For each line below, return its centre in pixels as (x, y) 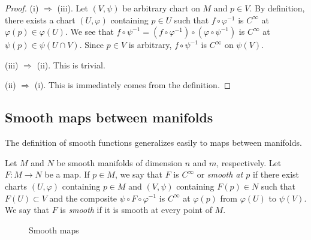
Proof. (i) (22, 8)
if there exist (276, 174)
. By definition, (277, 8)
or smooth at (220, 174)
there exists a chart (40, 19)
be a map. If (67, 174)
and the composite (83, 198)
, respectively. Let (249, 162)
